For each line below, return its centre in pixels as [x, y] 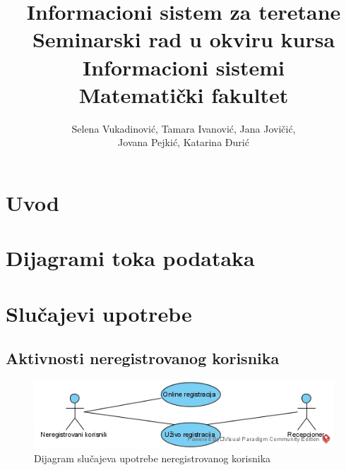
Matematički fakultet [184, 94]
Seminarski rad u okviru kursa [184, 39]
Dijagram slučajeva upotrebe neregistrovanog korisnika [153, 458]
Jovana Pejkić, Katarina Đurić [184, 142]
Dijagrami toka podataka [130, 258]
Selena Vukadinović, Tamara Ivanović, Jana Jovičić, [184, 128]
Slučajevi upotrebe [99, 313]
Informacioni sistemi [184, 67]
